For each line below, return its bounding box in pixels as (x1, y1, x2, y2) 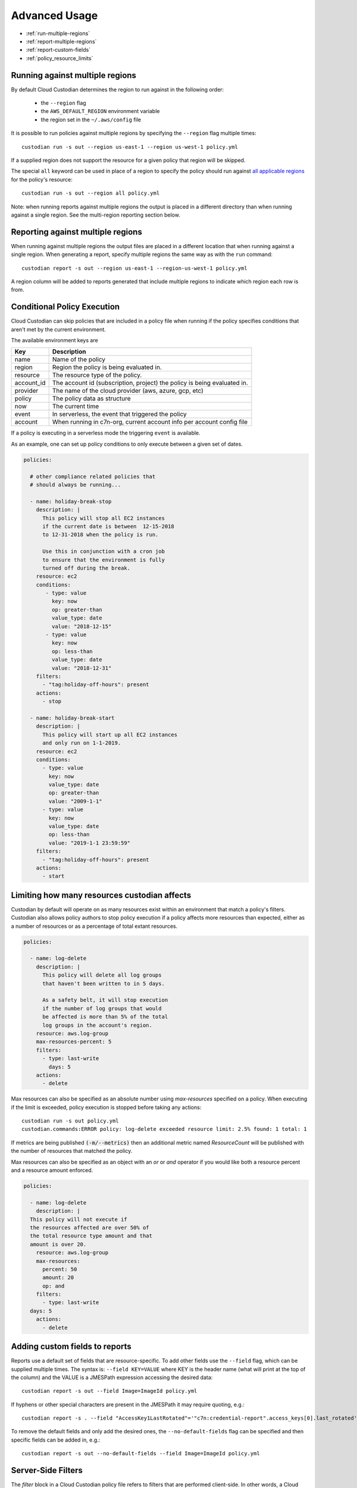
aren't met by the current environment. (11, 326, 107, 333)
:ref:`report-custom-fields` (26, 46, 91, 54)
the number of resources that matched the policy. (11, 1148, 133, 1155)
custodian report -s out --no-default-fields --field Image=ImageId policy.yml (21, 1450, 260, 1457)
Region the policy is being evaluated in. (52, 363, 162, 371)
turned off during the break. (42, 564, 131, 571)
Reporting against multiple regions (11, 227, 142, 237)
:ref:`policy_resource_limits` (26, 54, 93, 62)
